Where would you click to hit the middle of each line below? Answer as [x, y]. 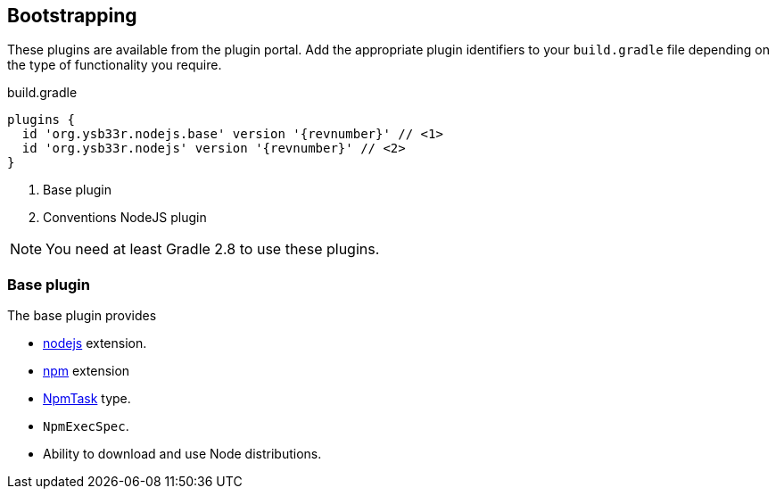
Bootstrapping [72, 16]
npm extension [87, 371]
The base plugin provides [82, 316]
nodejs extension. [95, 343]
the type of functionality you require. [115, 65]
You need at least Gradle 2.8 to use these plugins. [213, 249]
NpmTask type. [87, 399]
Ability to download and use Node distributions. [182, 454]
